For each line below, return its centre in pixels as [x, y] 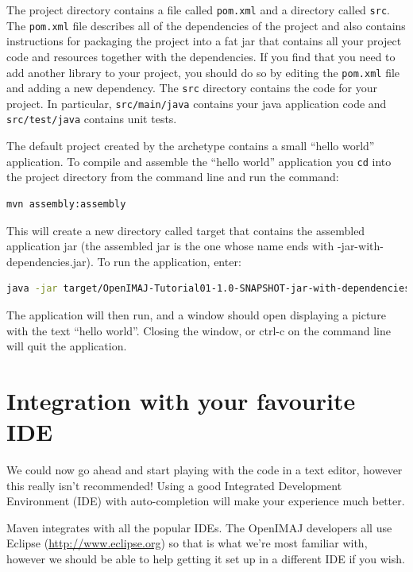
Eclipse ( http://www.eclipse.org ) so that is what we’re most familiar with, [187, 543]
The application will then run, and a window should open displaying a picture [196, 314]
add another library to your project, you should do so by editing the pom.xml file [203, 72]
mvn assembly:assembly [66, 204]
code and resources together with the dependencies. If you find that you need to [201, 56]
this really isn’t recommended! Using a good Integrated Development [174, 485]
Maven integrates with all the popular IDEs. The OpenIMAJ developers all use [199, 527]
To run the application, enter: [169, 261]
